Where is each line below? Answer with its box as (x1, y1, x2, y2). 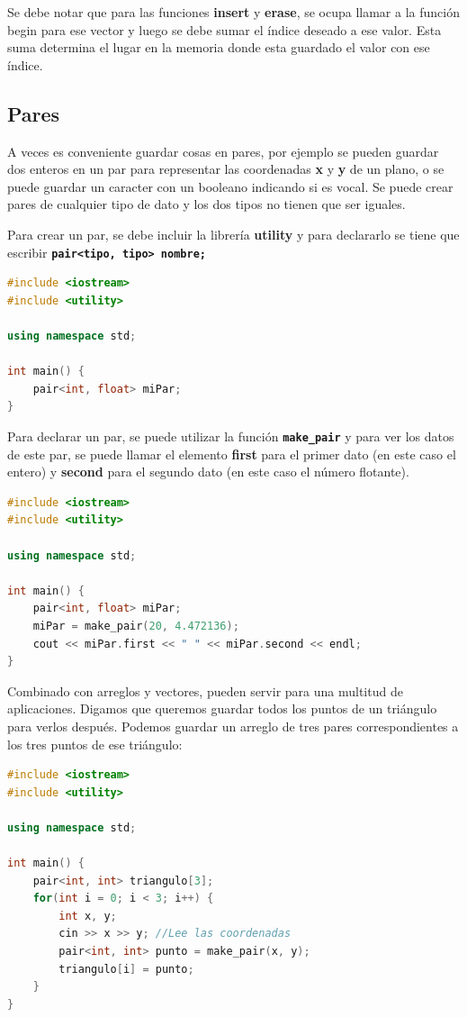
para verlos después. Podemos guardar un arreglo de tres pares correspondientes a (7, 716, 459, 735)
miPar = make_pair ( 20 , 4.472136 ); (32, 619, 239, 632)
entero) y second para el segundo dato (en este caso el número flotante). (7, 462, 409, 481)
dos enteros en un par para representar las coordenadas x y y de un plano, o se (7, 159, 445, 178)
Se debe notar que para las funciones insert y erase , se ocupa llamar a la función (7, 3, 460, 21)
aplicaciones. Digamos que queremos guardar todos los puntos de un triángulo (7, 699, 437, 718)
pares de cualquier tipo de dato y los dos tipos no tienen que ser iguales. (7, 195, 406, 213)
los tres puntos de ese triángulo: (7, 734, 183, 753)
